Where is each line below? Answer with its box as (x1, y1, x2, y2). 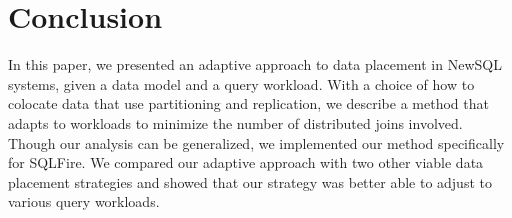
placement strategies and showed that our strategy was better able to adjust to (8, 171, 492, 192)
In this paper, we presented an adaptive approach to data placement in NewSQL (8, 54, 502, 75)
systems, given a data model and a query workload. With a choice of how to (8, 73, 475, 94)
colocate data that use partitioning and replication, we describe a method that (8, 93, 489, 114)
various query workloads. (8, 191, 160, 212)
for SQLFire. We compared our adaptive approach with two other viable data (8, 152, 484, 173)
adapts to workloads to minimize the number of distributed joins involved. (8, 112, 463, 133)
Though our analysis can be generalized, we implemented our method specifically (8, 132, 505, 153)
